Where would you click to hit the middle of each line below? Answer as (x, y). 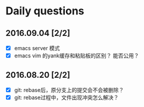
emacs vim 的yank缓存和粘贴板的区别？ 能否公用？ (76, 56)
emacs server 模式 (37, 48)
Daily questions (45, 11)
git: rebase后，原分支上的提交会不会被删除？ (69, 90)
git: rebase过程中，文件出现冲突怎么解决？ (66, 97)
